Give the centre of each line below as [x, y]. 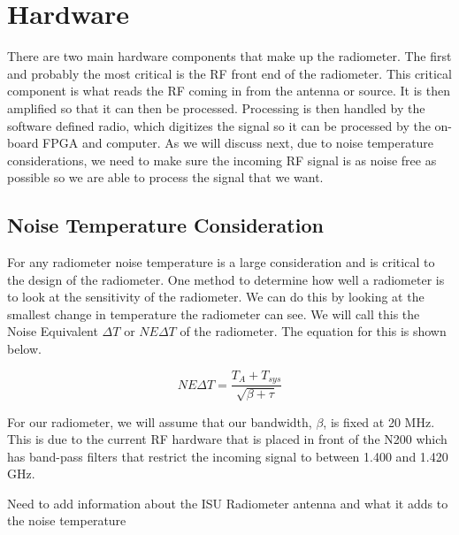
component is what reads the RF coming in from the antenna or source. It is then [229, 91]
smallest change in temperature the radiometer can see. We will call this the [214, 313]
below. [24, 349]
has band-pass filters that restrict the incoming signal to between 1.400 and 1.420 [228, 456]
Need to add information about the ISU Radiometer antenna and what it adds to [228, 503]
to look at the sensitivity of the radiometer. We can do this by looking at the [216, 297]
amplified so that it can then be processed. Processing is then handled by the [216, 107]
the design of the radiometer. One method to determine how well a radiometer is [226, 279]
